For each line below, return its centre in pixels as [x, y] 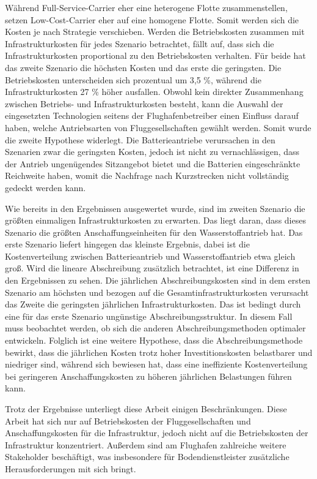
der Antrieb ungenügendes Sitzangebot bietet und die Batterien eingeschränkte [153, 163]
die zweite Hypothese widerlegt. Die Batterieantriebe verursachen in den [140, 139]
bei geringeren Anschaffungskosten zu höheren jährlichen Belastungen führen [148, 376]
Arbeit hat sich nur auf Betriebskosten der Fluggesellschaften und [128, 421]
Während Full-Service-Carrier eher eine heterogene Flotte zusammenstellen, [146, 7]
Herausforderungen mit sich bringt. [71, 468]
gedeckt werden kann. [46, 187]
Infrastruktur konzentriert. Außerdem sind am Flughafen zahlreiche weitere [146, 444]
